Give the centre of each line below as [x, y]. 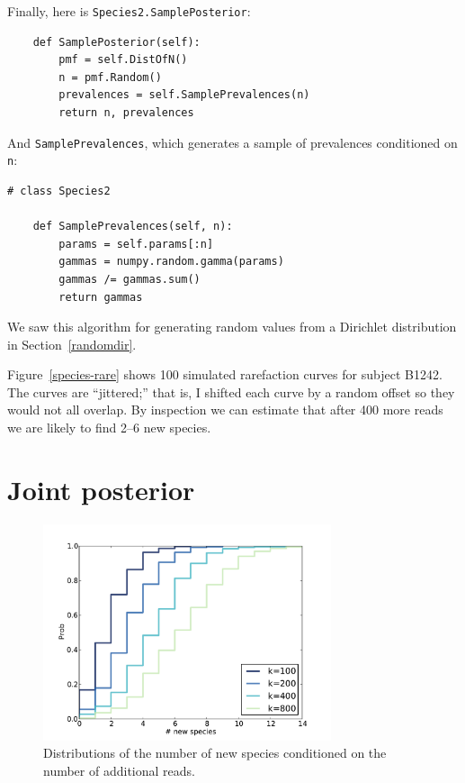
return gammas [101, 297]
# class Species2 [59, 191]
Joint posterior [101, 489]
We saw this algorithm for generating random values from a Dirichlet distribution [232, 327]
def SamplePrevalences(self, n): [133, 227]
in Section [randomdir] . [72, 344]
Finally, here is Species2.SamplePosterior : [129, 11]
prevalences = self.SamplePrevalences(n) [184, 95]
